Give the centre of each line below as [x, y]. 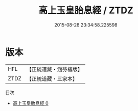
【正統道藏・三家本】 [52, 78]
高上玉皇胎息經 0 [30, 103]
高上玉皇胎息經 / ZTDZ [86, 10]
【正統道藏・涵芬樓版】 [55, 69]
